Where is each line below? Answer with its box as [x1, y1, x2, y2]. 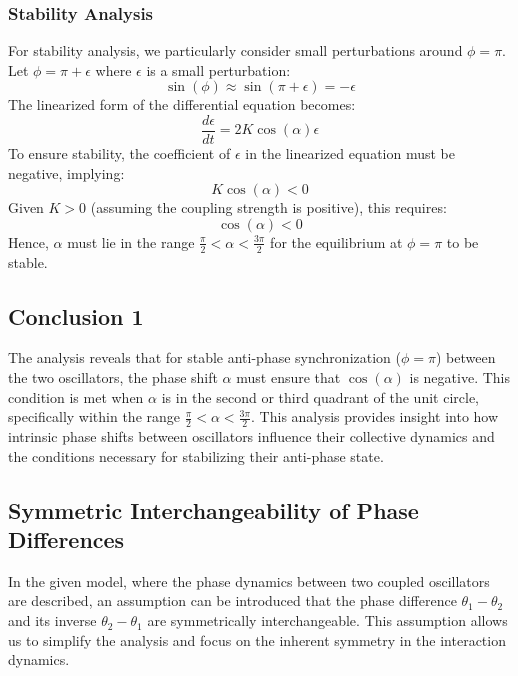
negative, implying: [8, 162, 125, 183]
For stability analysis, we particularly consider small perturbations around [8, 40, 463, 61]
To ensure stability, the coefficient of [8, 143, 231, 164]
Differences [8, 524, 125, 555]
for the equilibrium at [270, 231, 403, 252]
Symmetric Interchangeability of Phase [8, 494, 419, 525]
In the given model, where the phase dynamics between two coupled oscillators [8, 570, 490, 591]
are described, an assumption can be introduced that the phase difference [8, 590, 457, 611]
